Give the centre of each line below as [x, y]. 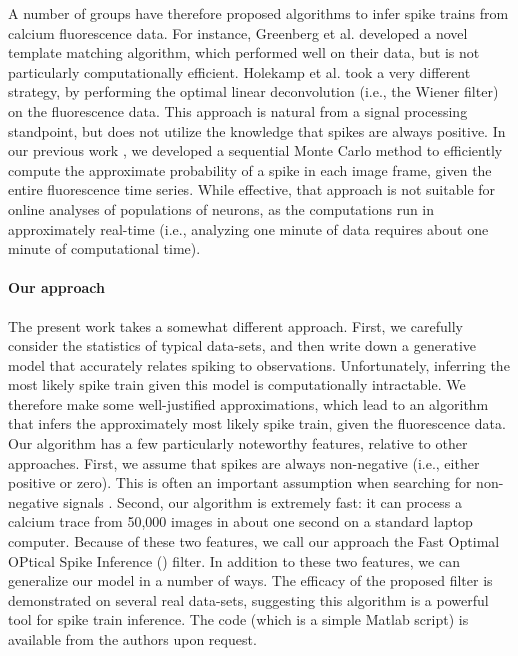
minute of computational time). [104, 248]
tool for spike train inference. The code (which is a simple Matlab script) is [238, 619]
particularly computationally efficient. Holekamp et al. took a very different [239, 71]
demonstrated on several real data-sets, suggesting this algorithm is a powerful [248, 599]
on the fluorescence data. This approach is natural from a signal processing [238, 110]
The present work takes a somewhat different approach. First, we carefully [235, 325]
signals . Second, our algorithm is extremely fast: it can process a [263, 501]
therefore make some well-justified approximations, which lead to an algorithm [248, 403]
